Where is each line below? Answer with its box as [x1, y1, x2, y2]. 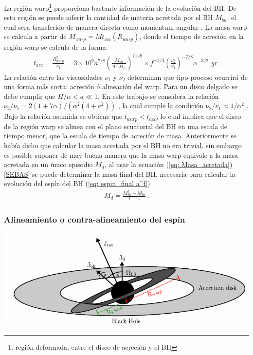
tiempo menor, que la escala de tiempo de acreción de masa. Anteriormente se [4, 131, 236, 141]
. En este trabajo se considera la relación [97, 91, 219, 101]
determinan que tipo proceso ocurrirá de [127, 72, 248, 82]
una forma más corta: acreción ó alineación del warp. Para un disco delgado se [4, 81, 238, 92]
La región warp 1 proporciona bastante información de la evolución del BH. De [4, 1, 236, 13]
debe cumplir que [4, 91, 55, 101]
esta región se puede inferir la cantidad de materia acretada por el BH [4, 12, 213, 22]
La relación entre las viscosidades [4, 72, 103, 82]
